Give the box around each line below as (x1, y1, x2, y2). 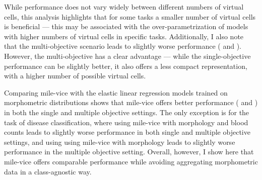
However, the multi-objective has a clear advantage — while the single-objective (4, 50, 251, 61)
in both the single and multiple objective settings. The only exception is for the (4, 107, 249, 117)
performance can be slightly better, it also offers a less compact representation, (4, 60, 247, 71)
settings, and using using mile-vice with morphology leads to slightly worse (4, 136, 235, 147)
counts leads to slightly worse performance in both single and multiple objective (4, 127, 250, 137)
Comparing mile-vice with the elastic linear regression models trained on (4, 87, 228, 98)
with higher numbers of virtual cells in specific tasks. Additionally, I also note (4, 31, 244, 41)
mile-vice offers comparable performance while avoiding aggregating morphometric (4, 156, 258, 166)
